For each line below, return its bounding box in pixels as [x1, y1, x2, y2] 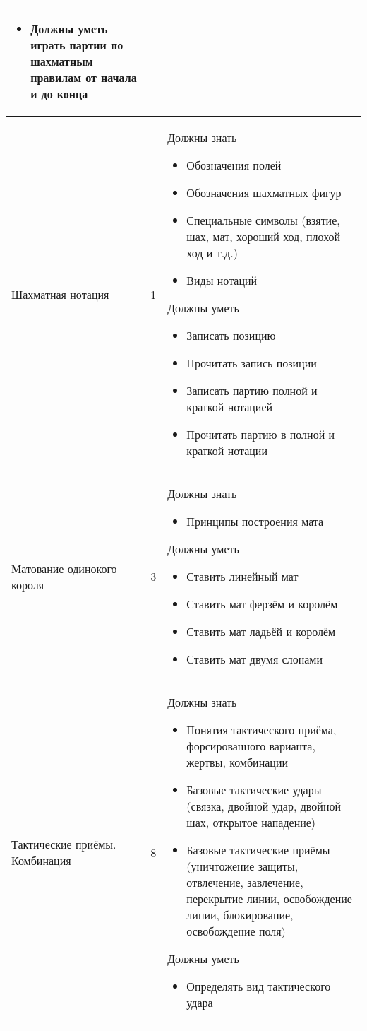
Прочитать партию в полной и [186, 426, 335, 442]
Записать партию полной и [186, 382, 318, 399]
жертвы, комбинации [186, 754, 289, 770]
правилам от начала [30, 69, 137, 86]
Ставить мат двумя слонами [186, 651, 323, 667]
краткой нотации [186, 442, 267, 459]
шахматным [30, 53, 93, 69]
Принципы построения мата [186, 513, 324, 529]
